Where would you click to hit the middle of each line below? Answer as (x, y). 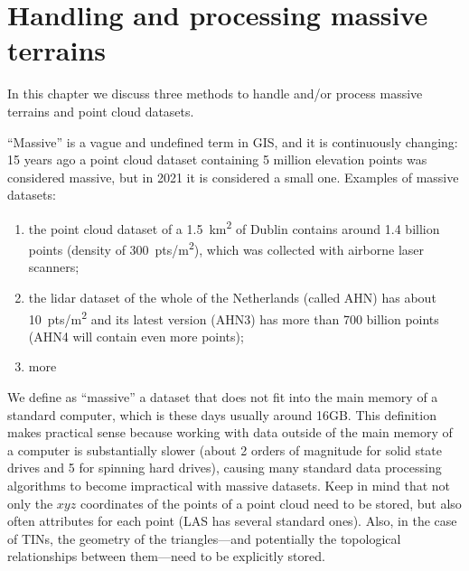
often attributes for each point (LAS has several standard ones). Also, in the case (232, 521)
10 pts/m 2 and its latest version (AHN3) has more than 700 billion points (234, 317)
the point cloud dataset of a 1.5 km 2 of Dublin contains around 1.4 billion (234, 227)
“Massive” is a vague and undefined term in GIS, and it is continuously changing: (233, 141)
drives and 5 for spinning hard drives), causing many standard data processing (225, 468)
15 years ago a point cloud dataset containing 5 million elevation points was (217, 159)
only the (30, 503)
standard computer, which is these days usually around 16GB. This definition (222, 414)
